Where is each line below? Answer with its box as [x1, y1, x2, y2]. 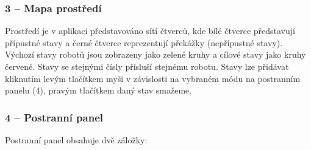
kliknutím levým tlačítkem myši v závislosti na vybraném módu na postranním [5, 72, 301, 84]
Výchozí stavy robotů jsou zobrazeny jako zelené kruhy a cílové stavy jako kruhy [5, 48, 306, 61]
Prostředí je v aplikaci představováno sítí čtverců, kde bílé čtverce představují [5, 24, 295, 37]
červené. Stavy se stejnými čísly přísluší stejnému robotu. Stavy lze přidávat [5, 60, 289, 72]
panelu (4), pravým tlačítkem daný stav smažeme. [5, 84, 192, 97]
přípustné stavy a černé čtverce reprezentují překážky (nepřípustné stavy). [5, 36, 283, 49]
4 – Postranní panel [5, 109, 104, 124]
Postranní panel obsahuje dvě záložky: [5, 134, 148, 146]
